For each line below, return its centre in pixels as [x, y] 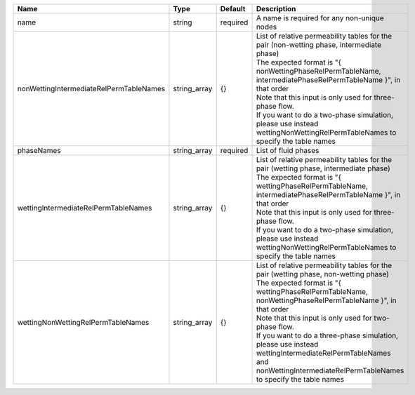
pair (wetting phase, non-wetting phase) [323, 274]
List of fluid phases [288, 150]
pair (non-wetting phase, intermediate [319, 45]
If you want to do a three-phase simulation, [327, 335]
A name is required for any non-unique [320, 18]
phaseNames [39, 150]
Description [276, 9]
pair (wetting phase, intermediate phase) [323, 168]
